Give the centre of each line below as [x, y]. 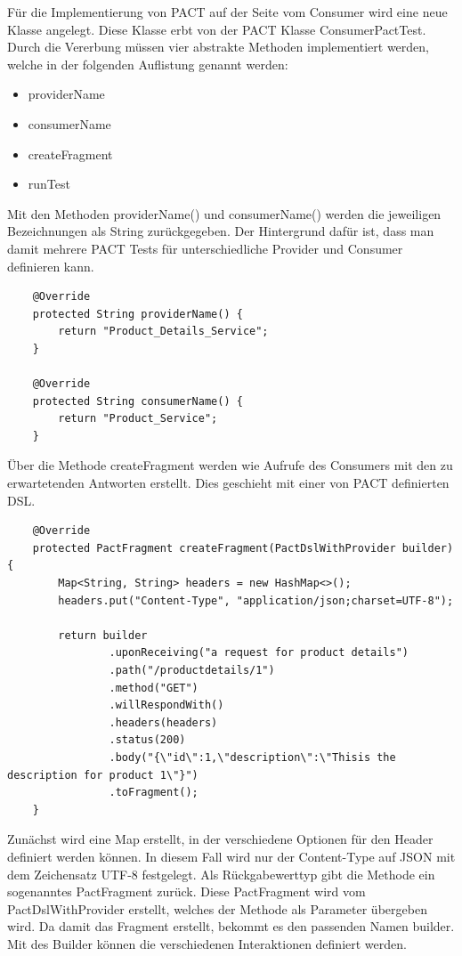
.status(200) [147, 740]
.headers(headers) [163, 722]
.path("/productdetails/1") [192, 670]
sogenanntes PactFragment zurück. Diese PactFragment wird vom [186, 891]
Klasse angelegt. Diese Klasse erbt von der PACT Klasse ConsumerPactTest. [217, 29]
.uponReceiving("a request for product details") [259, 653]
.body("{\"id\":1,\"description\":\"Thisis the [252, 757]
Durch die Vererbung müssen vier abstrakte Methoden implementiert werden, [218, 47]
